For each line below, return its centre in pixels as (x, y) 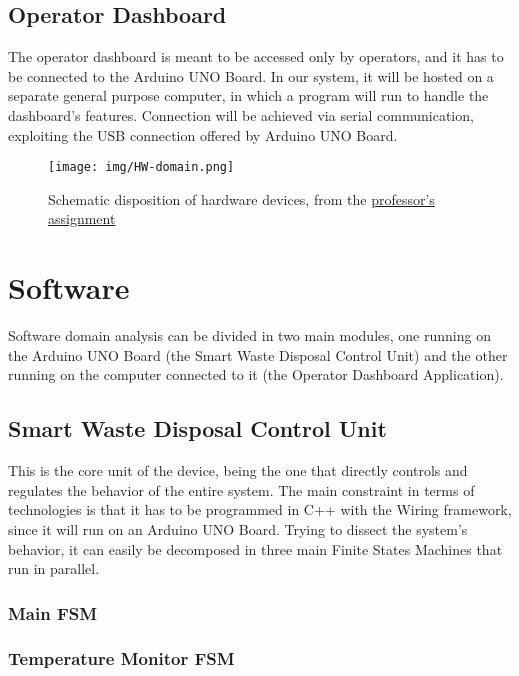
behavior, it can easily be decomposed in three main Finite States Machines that (255, 548)
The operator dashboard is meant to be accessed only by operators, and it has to (256, 56)
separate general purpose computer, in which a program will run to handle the (248, 95)
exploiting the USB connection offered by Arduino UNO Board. (203, 134)
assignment (82, 218)
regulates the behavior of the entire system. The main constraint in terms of (241, 489)
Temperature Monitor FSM (121, 658)
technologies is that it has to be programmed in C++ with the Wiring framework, (260, 509)
